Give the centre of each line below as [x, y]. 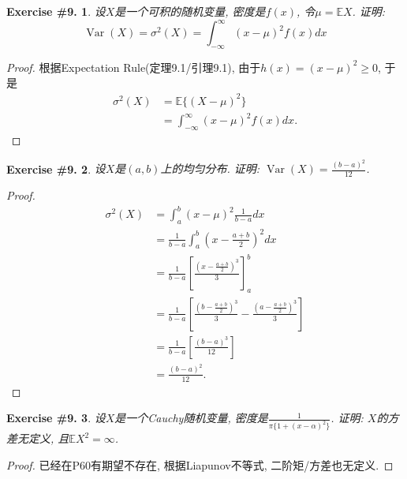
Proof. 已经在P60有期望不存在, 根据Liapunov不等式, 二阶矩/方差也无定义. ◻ [200, 464]
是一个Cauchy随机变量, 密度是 [191, 418]
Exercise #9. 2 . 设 [56, 168]
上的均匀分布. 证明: [210, 168]
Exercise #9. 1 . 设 [56, 11]
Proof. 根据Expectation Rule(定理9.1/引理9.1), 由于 [134, 67]
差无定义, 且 [38, 438]
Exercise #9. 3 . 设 [56, 418]
